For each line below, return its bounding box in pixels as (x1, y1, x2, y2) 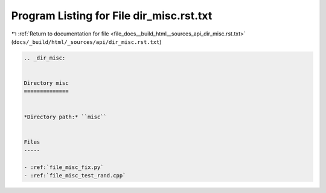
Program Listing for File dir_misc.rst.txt (11, 9, 213, 22)
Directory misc (24, 80, 69, 87)
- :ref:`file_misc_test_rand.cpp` (24, 172, 126, 179)
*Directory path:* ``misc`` (24, 113, 107, 120)
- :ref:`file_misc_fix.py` (24, 164, 104, 171)
